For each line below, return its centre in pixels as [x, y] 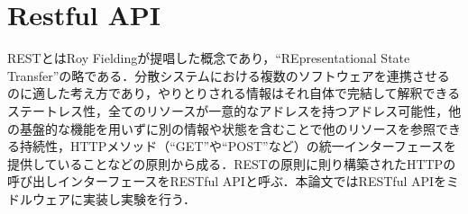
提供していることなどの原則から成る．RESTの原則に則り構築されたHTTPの [232, 163]
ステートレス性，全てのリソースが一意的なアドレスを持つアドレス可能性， [228, 110]
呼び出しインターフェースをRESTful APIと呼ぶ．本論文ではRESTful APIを [227, 181]
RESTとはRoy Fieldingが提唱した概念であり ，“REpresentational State [209, 58]
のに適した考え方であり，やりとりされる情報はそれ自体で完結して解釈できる [234, 93]
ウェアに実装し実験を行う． [114, 198]
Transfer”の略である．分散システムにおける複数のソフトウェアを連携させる [229, 75]
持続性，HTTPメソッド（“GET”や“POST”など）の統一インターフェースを [238, 146]
